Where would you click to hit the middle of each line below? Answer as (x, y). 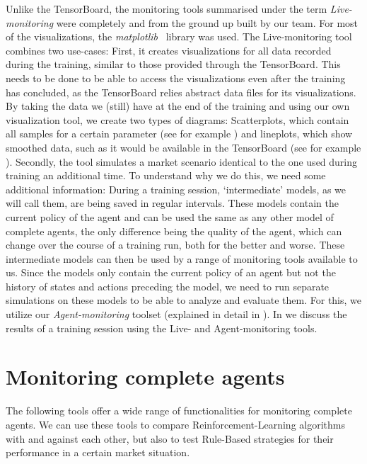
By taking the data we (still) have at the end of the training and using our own (178, 106)
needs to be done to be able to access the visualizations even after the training (176, 78)
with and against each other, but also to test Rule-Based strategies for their (170, 438)
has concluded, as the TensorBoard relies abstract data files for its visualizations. (181, 92)
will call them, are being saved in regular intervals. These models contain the (172, 203)
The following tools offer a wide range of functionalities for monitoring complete (179, 411)
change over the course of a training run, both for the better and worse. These (175, 245)
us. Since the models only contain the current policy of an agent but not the (171, 272)
